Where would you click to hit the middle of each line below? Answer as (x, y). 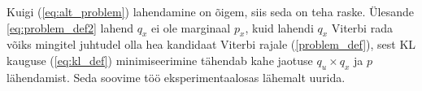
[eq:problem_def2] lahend (70, 27)
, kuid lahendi (279, 27)
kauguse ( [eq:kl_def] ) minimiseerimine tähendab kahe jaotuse (160, 60)
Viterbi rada (362, 27)
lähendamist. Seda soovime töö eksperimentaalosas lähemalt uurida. (176, 77)
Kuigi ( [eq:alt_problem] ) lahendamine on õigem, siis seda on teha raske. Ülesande (210, 11)
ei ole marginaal (191, 27)
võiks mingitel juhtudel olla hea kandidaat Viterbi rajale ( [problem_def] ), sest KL (211, 44)
